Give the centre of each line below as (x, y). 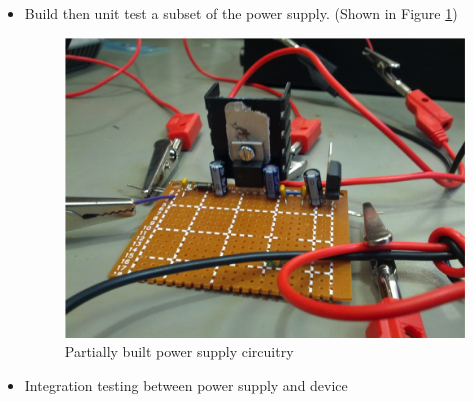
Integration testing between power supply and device (186, 384)
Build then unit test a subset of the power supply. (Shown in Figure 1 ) (241, 13)
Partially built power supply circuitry (179, 351)
